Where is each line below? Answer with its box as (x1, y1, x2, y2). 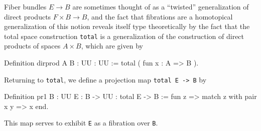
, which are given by (81, 40, 143, 51)
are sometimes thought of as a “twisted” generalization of (72, 1, 249, 11)
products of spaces (4, 40, 61, 51)
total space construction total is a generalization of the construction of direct (4, 30, 244, 41)
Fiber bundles (4, 1, 47, 11)
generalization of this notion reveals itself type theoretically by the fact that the (4, 21, 250, 31)
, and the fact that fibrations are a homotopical (87, 11, 233, 21)
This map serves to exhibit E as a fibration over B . (4, 117, 158, 128)
